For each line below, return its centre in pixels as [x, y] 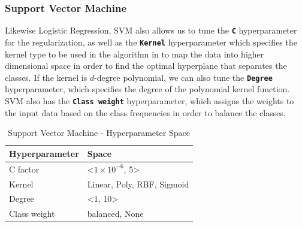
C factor [24, 169]
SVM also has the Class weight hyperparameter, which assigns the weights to [150, 100]
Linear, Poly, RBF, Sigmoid [138, 184]
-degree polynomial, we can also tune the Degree [183, 77]
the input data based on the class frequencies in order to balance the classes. [145, 112]
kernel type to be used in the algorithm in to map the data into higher [135, 54]
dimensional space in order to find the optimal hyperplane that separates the [146, 66]
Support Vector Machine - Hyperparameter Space [99, 133]
